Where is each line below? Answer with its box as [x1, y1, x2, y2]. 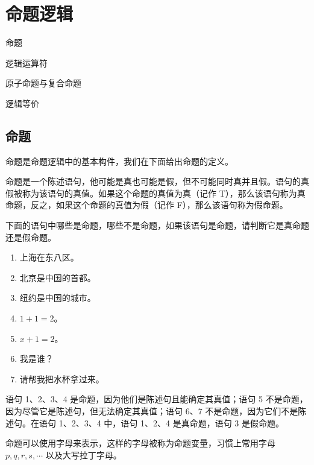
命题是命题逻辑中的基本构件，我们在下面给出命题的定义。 [5, 154, 233, 167]
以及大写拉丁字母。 [45, 448, 122, 461]
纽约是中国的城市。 [19, 291, 96, 304]
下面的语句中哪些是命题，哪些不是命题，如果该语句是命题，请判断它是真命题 [5, 219, 309, 232]
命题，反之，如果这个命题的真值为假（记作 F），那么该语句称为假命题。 [5, 198, 288, 211]
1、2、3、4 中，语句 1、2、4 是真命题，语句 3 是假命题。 [58, 416, 284, 429]
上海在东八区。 [19, 251, 79, 264]
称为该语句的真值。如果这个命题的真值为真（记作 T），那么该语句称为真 [22, 186, 306, 199]
